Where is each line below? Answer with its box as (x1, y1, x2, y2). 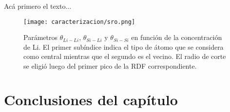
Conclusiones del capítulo (4, 89, 178, 109)
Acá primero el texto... (4, 1, 72, 11)
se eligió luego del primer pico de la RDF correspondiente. (23, 61, 197, 71)
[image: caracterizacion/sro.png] (23, 18, 135, 25)
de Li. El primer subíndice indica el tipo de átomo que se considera (23, 41, 224, 52)
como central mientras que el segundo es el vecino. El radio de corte (23, 51, 226, 61)
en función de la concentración (131, 32, 222, 42)
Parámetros (23, 32, 57, 42)
